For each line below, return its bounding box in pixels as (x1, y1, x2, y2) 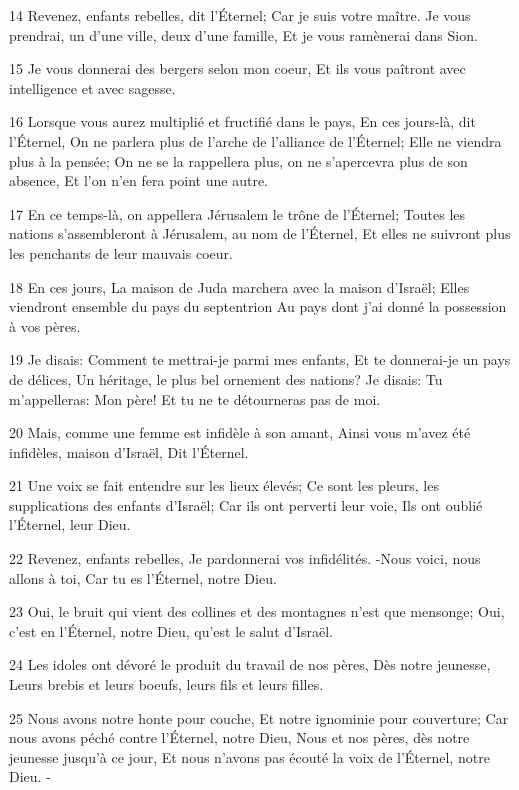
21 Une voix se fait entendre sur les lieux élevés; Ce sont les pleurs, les (9, 475, 439, 496)
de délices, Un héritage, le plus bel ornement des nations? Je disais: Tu (9, 368, 443, 389)
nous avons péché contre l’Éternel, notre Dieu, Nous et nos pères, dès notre (9, 727, 470, 748)
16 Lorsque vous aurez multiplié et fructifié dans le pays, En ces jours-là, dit (9, 111, 476, 132)
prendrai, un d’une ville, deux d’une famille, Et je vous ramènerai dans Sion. (9, 24, 478, 45)
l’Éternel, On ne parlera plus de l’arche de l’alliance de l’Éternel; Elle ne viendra (9, 130, 502, 151)
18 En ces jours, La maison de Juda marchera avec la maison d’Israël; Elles (9, 276, 470, 297)
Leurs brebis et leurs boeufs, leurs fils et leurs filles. (9, 674, 324, 695)
